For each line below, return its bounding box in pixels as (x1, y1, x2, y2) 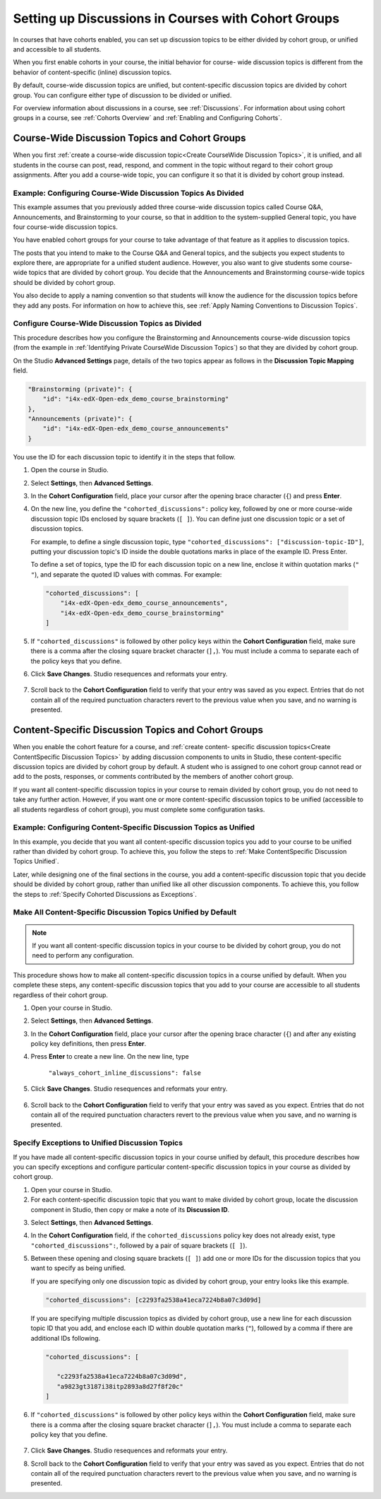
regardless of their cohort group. (13, 990, 109, 999)
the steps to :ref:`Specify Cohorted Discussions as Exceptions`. (13, 890, 198, 898)
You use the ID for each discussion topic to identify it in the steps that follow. (13, 452, 236, 461)
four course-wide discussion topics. (13, 223, 118, 231)
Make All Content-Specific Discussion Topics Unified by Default (13, 907, 236, 917)
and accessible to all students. (13, 45, 102, 53)
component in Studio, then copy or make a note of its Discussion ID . (30, 1205, 230, 1213)
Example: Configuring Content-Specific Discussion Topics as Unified (13, 823, 255, 833)
